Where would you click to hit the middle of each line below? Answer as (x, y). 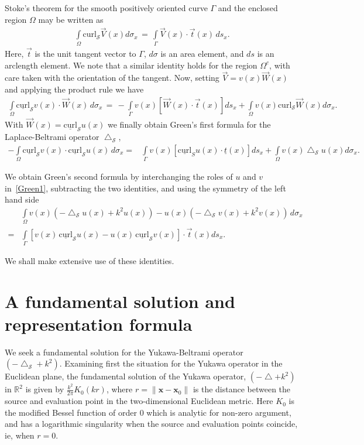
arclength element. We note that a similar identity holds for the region (131, 65)
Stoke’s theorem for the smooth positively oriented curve (106, 8)
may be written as (71, 19)
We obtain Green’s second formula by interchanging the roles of (119, 177)
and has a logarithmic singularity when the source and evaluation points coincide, (151, 424)
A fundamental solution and (120, 301)
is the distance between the (242, 389)
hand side (22, 199)
